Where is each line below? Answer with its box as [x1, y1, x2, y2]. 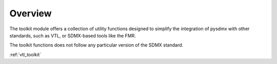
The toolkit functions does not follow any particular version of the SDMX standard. [9, 42, 184, 48]
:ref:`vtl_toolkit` [9, 51, 42, 57]
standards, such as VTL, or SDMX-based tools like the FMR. [9, 32, 136, 38]
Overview [9, 8, 52, 19]
